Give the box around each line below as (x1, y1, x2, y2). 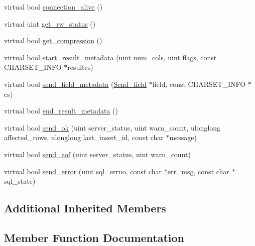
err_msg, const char (167, 166, 229, 176)
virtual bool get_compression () (4, 35, 102, 46)
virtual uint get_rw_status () (4, 18, 96, 29)
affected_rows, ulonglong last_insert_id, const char (4, 132, 164, 143)
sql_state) (4, 176, 36, 186)
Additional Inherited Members (4, 200, 166, 216)
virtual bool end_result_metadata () (4, 105, 118, 116)
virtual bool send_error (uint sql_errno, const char (4, 166, 162, 176)
